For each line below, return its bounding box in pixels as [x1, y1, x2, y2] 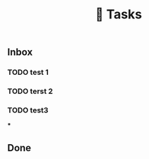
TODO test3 [7, 105, 49, 115]
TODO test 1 [7, 67, 49, 77]
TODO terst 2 [7, 86, 53, 96]
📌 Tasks [95, 6, 143, 23]
